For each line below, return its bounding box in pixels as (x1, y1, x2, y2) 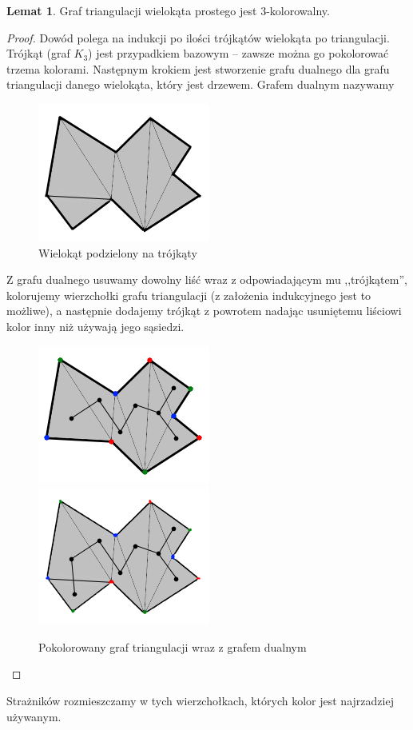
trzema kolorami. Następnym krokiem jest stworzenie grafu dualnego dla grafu (6, 60, 390, 77)
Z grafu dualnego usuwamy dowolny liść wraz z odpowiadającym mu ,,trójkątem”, (6, 271, 407, 288)
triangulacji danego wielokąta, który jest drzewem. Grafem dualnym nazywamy (6, 76, 395, 93)
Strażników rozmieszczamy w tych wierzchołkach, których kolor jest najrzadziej (6, 692, 394, 708)
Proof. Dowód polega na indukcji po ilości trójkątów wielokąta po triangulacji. (6, 29, 390, 46)
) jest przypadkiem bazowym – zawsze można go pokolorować (88, 45, 389, 62)
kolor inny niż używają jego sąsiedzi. (6, 317, 185, 334)
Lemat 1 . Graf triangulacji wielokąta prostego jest (6, 2, 257, 18)
